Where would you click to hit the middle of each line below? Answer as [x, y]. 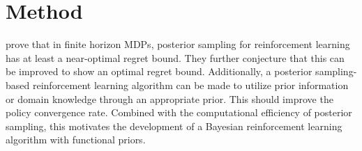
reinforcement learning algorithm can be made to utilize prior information [190, 85]
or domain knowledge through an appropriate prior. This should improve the [169, 98]
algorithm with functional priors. [76, 140]
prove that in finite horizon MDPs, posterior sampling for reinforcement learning [178, 44]
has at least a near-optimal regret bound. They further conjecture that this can [175, 57]
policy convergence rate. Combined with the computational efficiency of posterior [179, 112]
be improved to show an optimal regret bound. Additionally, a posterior [159, 71]
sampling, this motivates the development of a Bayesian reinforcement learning [174, 126]
